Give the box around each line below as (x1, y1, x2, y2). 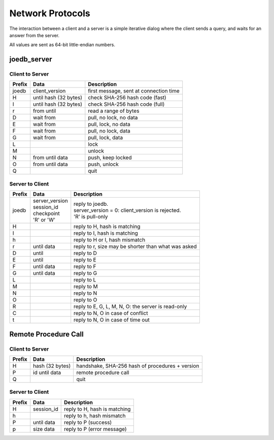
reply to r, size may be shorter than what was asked (74, 243, 197, 250)
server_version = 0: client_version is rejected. (74, 207, 181, 214)
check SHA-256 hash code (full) (88, 101, 165, 108)
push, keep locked (88, 154, 132, 161)
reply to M (74, 283, 98, 290)
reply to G (74, 270, 97, 277)
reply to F (74, 263, 96, 270)
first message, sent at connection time (88, 87, 180, 95)
